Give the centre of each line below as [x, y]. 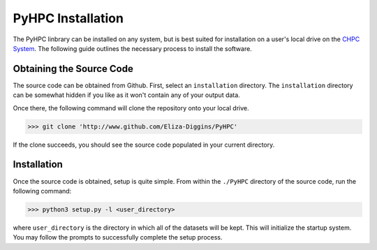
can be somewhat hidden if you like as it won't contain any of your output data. [126, 95]
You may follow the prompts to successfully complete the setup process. [118, 237]
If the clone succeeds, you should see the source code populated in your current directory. [144, 145]
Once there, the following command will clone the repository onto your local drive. [131, 108]
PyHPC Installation [68, 18]
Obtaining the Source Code [73, 69]
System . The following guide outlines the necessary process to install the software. [133, 48]
